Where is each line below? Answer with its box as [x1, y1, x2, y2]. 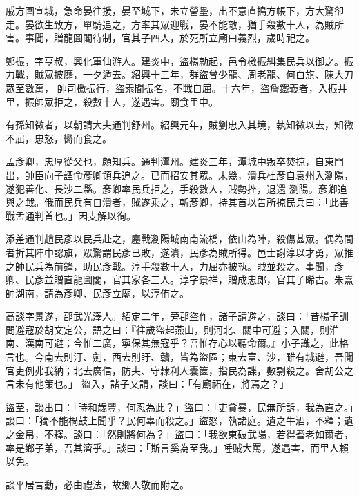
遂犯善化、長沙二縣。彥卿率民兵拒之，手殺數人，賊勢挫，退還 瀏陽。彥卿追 [6, 181, 347, 195]
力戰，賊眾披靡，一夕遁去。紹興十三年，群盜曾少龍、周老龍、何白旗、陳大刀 [6, 67, 353, 82]
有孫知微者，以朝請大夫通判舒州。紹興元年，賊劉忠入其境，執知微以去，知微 [6, 117, 353, 132]
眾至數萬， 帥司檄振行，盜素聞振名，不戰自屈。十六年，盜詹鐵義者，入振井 [6, 80, 347, 95]
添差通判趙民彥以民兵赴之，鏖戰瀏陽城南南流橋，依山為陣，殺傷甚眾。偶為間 [6, 231, 353, 246]
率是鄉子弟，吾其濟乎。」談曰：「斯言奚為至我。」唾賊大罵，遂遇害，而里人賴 [6, 440, 349, 455]
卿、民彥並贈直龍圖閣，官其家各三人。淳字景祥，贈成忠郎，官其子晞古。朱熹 [6, 272, 353, 287]
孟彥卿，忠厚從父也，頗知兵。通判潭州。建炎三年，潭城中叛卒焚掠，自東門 [6, 154, 344, 169]
